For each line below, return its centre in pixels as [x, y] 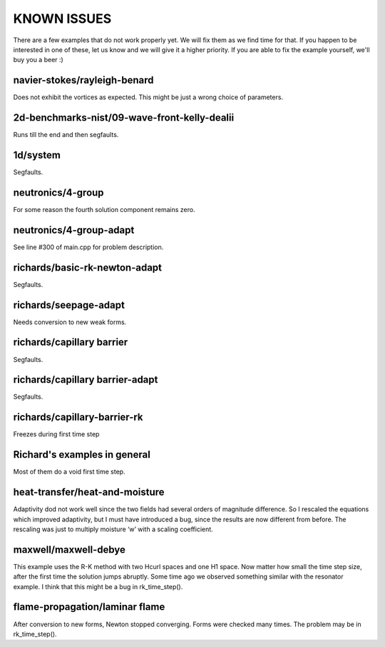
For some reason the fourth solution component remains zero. [104, 209]
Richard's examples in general [82, 455]
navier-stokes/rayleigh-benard [83, 80]
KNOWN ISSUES [62, 19]
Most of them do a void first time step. [69, 472]
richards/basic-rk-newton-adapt [88, 267]
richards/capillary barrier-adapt [86, 380]
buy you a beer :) [38, 60]
